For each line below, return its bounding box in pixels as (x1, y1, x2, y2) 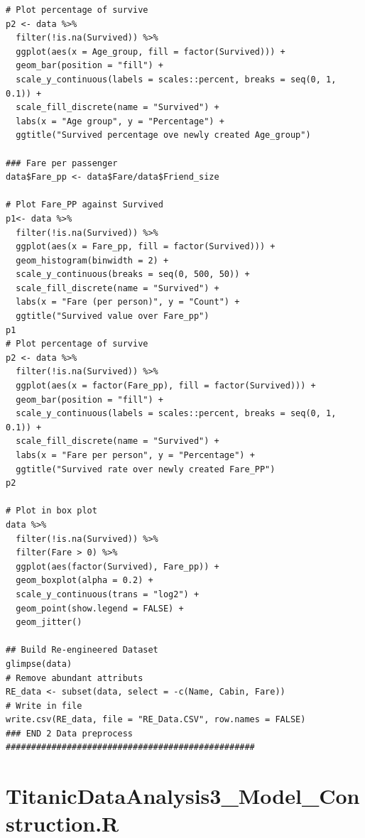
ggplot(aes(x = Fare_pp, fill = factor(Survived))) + (16, 241, 276, 252)
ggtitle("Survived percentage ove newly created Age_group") (16, 130, 311, 141)
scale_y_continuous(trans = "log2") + (16, 589, 200, 599)
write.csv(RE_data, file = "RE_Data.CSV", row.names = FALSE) (6, 714, 306, 725)
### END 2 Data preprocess (6, 728, 133, 739)
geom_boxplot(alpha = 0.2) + (16, 575, 153, 586)
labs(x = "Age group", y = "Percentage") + (16, 116, 224, 126)
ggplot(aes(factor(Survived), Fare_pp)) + (16, 561, 219, 572)
